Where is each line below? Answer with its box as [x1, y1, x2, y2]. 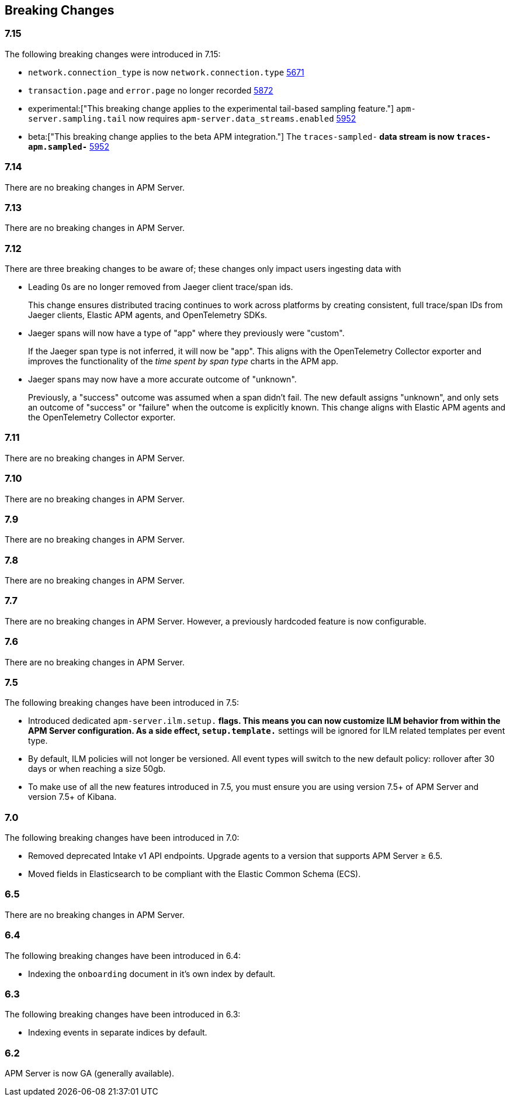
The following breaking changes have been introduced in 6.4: [5, 950, 241, 961]
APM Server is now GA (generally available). [5, 1068, 175, 1079]
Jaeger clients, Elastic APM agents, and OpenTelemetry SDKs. [28, 310, 268, 320]
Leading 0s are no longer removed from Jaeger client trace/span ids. [28, 282, 293, 292]
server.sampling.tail [28, 113, 127, 123]
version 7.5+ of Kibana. [28, 792, 117, 802]
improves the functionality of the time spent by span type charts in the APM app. [28, 356, 339, 367]
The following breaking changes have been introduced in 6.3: [5, 1009, 241, 1020]
